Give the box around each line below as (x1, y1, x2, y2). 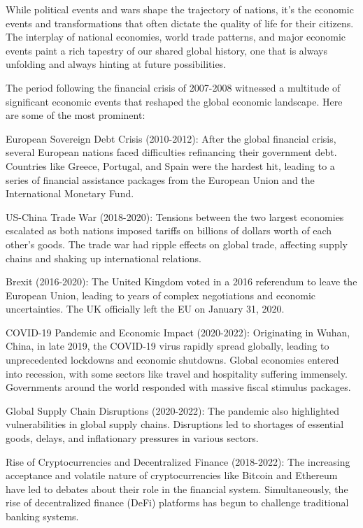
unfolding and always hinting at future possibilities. (6, 57, 227, 71)
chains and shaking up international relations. (6, 250, 201, 265)
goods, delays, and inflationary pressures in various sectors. (6, 431, 259, 445)
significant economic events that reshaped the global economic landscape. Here (6, 94, 343, 108)
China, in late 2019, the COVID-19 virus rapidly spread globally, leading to (6, 338, 329, 353)
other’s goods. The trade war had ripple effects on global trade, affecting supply (6, 236, 348, 251)
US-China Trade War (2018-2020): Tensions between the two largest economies (6, 209, 344, 224)
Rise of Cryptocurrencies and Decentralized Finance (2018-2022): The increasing (6, 454, 350, 469)
